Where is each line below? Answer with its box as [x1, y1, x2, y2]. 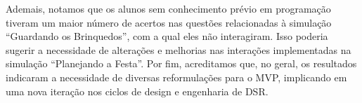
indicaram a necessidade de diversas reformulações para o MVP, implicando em [6, 69, 347, 84]
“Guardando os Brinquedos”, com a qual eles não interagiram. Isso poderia [6, 29, 328, 43]
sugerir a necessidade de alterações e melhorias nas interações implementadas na [6, 42, 351, 57]
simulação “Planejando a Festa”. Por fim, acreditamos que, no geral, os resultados [6, 56, 357, 71]
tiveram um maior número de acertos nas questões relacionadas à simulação [6, 15, 332, 29]
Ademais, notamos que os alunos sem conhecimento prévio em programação [6, 1, 331, 15]
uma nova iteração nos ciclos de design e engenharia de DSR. [6, 83, 269, 98]
